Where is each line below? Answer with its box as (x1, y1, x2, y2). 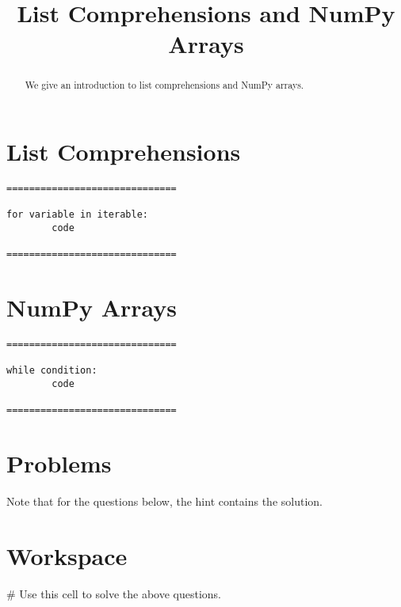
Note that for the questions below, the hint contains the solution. (6, 493, 323, 510)
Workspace (6, 539, 128, 571)
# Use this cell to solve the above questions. (6, 585, 221, 601)
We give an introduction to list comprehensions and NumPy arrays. (25, 78, 304, 92)
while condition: (6, 365, 97, 377)
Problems (6, 447, 112, 480)
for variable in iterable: (6, 209, 148, 221)
